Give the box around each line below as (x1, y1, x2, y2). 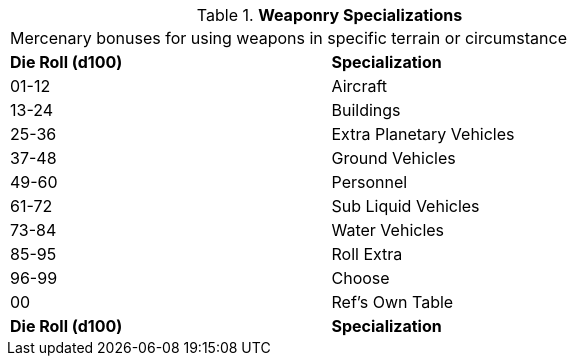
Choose (331, 268, 390, 288)
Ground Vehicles (331, 148, 456, 168)
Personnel (331, 172, 408, 192)
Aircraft (331, 76, 388, 96)
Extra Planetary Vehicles (331, 124, 515, 144)
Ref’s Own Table (331, 292, 454, 312)
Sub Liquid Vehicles (331, 196, 480, 216)
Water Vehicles (331, 220, 445, 240)
